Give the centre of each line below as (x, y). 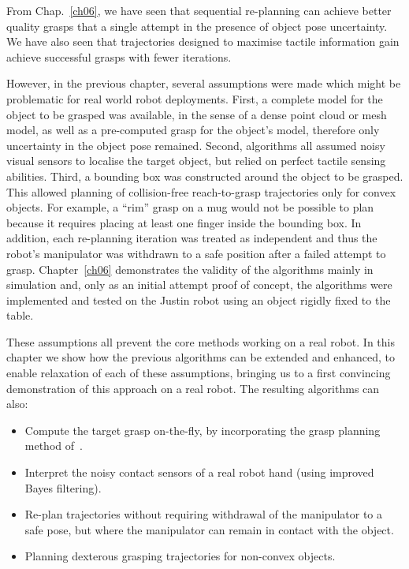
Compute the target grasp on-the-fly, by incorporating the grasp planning (203, 430)
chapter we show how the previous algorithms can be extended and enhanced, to (201, 357)
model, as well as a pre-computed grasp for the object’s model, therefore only (193, 130)
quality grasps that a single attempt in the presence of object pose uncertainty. (197, 26)
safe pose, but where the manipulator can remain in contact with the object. (209, 529)
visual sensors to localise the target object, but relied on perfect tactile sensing (196, 161)
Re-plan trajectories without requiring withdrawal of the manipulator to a (204, 514)
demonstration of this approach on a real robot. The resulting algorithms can (193, 388)
